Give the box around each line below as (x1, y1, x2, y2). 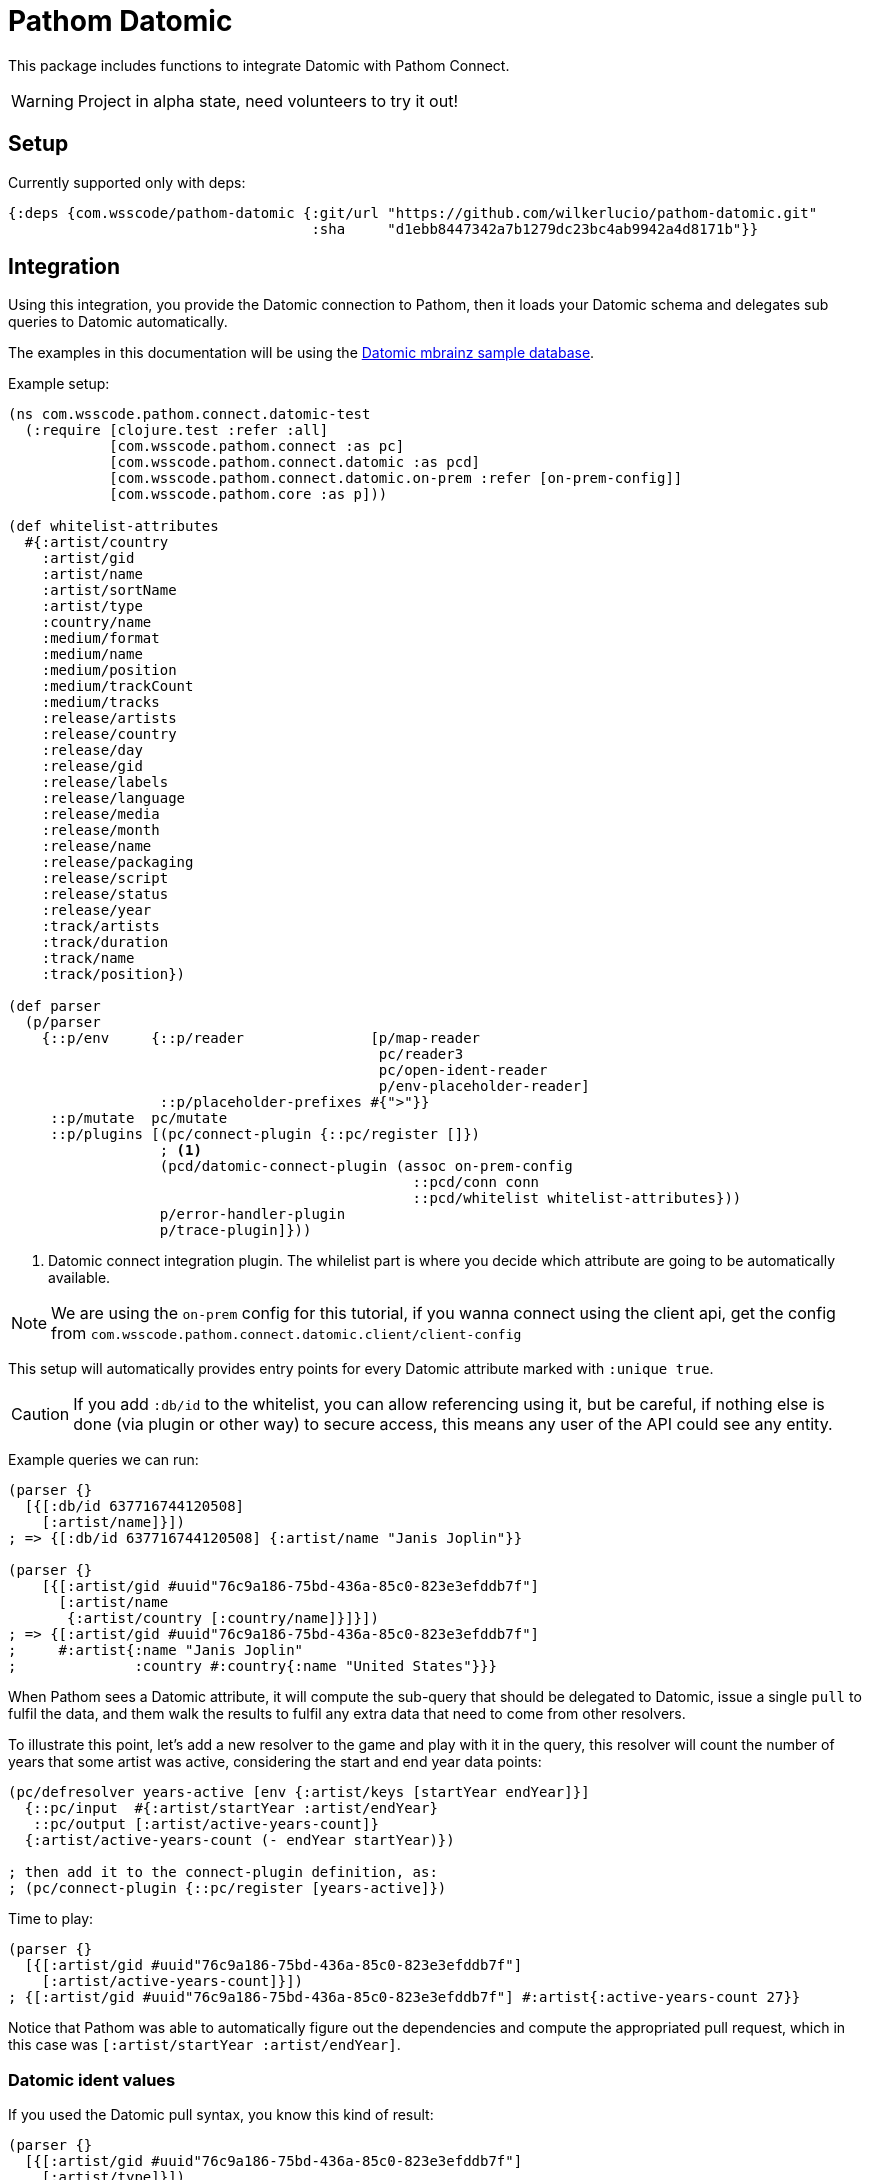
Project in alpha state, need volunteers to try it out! (77, 90, 458, 111)
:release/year (41, 902, 152, 919)
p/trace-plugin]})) (159, 1222, 312, 1239)
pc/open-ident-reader (378, 1062, 548, 1079)
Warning (11, 90, 74, 111)
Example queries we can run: (8, 1451, 199, 1469)
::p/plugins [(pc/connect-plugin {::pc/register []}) (50, 1126, 481, 1143)
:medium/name (41, 646, 143, 663)
